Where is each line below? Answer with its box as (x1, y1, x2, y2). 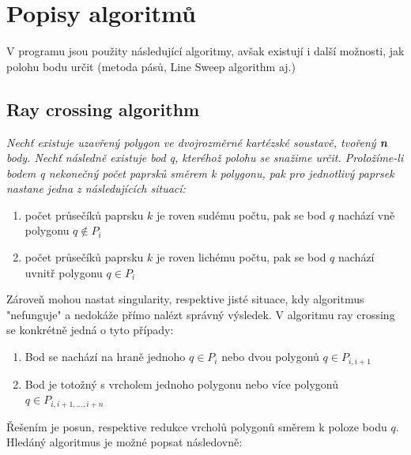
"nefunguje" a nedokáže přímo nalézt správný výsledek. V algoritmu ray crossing (6, 306, 395, 322)
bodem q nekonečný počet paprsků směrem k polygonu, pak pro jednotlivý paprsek (6, 164, 394, 181)
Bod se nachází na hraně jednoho (25, 348, 186, 365)
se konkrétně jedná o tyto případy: (6, 322, 174, 338)
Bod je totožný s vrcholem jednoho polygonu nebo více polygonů (25, 375, 339, 392)
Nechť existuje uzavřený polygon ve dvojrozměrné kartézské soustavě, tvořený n (6, 133, 387, 150)
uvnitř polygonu (25, 264, 103, 280)
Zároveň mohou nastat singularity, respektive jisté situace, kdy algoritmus (6, 291, 364, 307)
